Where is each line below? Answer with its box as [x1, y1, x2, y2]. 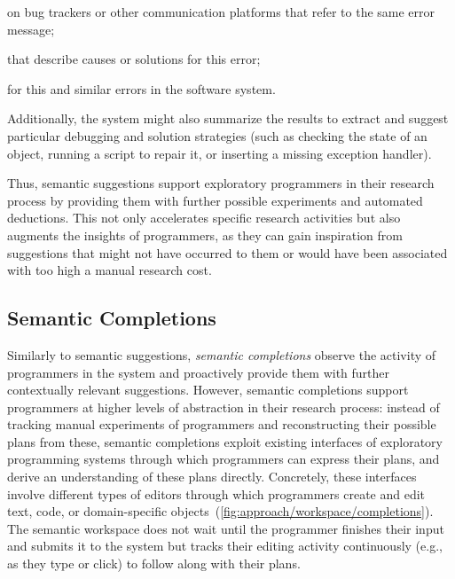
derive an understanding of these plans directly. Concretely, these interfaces [7, 467, 417, 486]
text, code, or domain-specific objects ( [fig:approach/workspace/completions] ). [7, 502, 434, 520]
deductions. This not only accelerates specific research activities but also [7, 208, 401, 227]
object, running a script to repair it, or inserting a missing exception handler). [7, 144, 432, 162]
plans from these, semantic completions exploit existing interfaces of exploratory [7, 432, 443, 450]
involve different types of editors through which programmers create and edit [7, 484, 426, 503]
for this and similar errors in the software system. [7, 79, 276, 98]
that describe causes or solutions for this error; [7, 50, 261, 68]
